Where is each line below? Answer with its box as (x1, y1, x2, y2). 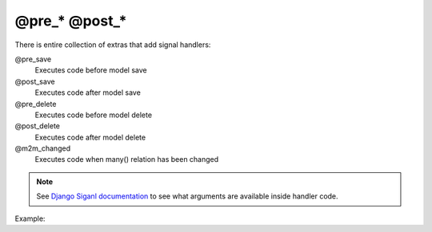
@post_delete (14, 121, 60, 131)
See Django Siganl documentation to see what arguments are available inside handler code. (36, 191, 339, 201)
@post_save (14, 77, 55, 86)
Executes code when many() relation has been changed (34, 155, 219, 164)
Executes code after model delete (34, 132, 146, 142)
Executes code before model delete (34, 110, 152, 120)
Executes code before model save (34, 65, 147, 75)
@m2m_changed (14, 144, 71, 153)
